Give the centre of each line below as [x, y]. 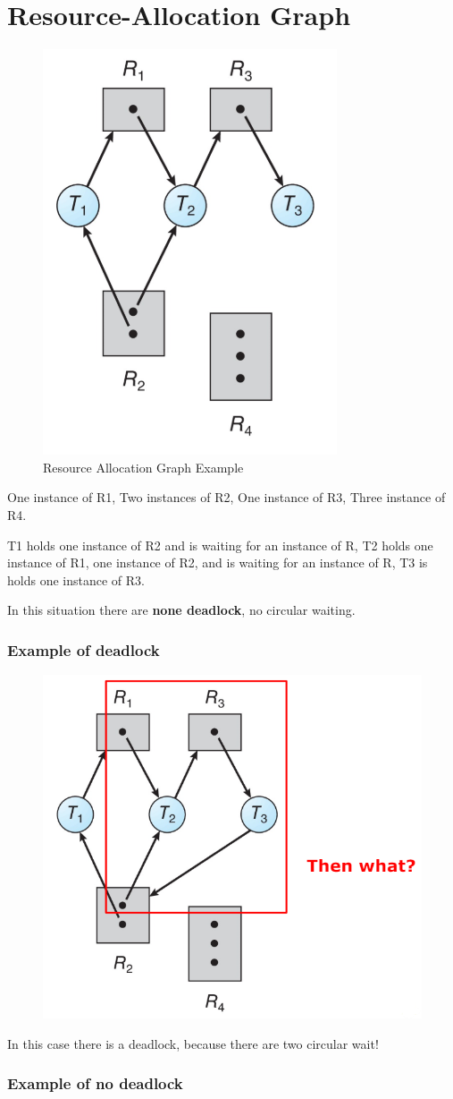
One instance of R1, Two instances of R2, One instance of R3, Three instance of [226, 497]
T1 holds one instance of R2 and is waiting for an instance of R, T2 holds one [220, 545]
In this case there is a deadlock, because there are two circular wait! [193, 1043]
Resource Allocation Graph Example [143, 467]
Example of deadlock [84, 649]
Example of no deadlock [95, 1083]
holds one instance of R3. [76, 579]
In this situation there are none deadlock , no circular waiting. [181, 610]
